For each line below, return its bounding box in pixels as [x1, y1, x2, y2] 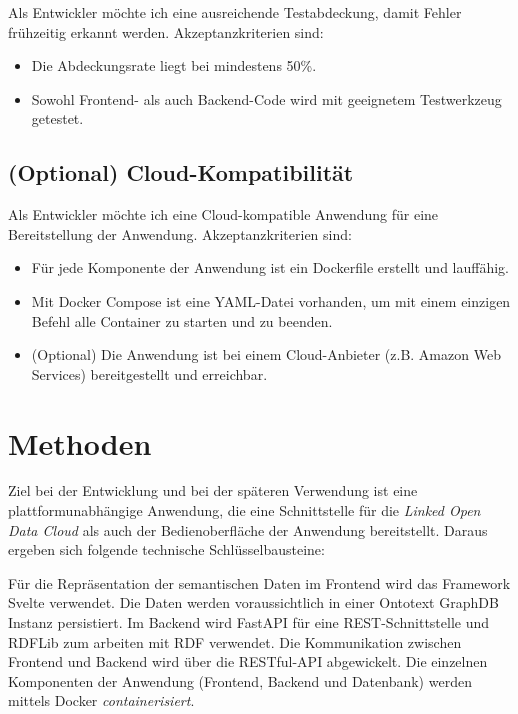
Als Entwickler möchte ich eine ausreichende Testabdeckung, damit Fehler [8, 2, 462, 22]
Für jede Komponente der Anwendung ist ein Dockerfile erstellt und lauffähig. [31, 257, 509, 278]
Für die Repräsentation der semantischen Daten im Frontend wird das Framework [8, 572, 511, 593]
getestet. [31, 108, 84, 129]
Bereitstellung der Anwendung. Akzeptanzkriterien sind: [8, 223, 352, 244]
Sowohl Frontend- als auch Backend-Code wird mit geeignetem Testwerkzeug [31, 88, 502, 109]
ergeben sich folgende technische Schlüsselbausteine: [8, 539, 325, 560]
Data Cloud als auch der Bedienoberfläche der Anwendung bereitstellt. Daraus [8, 519, 488, 540]
